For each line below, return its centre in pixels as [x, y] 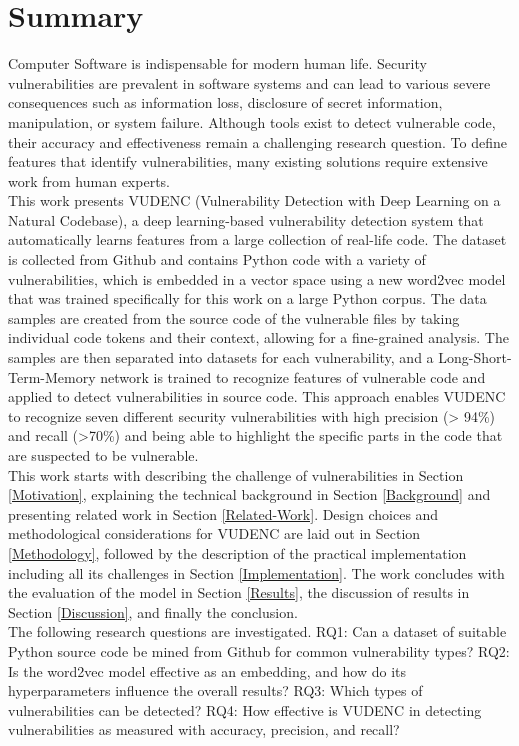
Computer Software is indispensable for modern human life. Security [217, 63]
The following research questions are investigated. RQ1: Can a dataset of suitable [257, 631]
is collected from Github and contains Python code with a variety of [217, 259]
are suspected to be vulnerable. [103, 455]
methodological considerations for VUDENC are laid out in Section [214, 533]
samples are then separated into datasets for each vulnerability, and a [221, 357]
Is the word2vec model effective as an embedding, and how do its [207, 670]
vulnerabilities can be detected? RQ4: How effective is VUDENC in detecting [245, 709]
